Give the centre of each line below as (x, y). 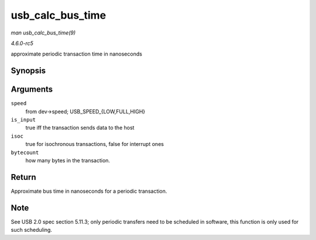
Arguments (32, 90)
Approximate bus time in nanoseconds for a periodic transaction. (89, 191)
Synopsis (28, 71)
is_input (23, 120)
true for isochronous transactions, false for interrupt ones (95, 144)
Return (23, 177)
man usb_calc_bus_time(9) (43, 33)
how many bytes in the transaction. (68, 160)
